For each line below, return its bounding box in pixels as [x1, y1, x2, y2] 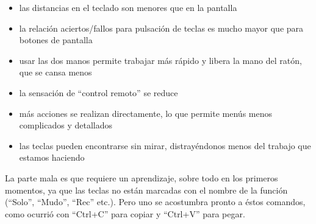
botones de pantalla [19, 33, 93, 46]
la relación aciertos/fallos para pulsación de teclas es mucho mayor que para [19, 21, 304, 34]
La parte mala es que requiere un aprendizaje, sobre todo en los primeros [5, 171, 278, 184]
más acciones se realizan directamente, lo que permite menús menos [19, 107, 272, 119]
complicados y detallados [19, 119, 113, 131]
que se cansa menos [19, 66, 92, 79]
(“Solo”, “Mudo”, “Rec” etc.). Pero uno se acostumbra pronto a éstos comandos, [5, 195, 306, 208]
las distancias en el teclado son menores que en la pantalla [19, 1, 237, 13]
